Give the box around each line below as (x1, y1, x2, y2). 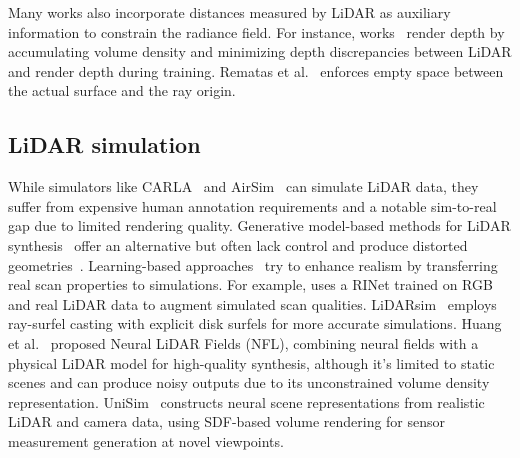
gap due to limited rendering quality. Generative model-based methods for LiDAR (8, 215, 511, 236)
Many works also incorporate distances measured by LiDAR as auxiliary (8, 2, 451, 22)
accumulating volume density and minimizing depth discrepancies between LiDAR (8, 41, 512, 62)
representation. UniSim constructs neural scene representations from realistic (8, 391, 485, 412)
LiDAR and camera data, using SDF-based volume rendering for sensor (8, 411, 446, 432)
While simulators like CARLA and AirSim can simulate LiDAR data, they (8, 176, 479, 197)
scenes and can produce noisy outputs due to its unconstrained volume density (8, 372, 490, 393)
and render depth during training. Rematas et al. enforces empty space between (8, 60, 504, 81)
